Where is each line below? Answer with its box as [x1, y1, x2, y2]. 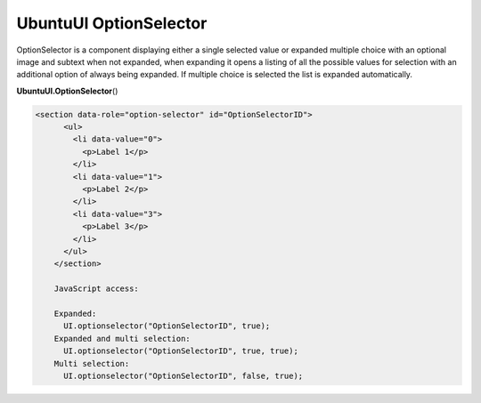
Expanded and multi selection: [53, 334, 191, 343]
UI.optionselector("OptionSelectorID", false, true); [63, 370, 304, 381]
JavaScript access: [53, 284, 140, 294]
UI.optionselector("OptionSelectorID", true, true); [63, 346, 298, 356]
